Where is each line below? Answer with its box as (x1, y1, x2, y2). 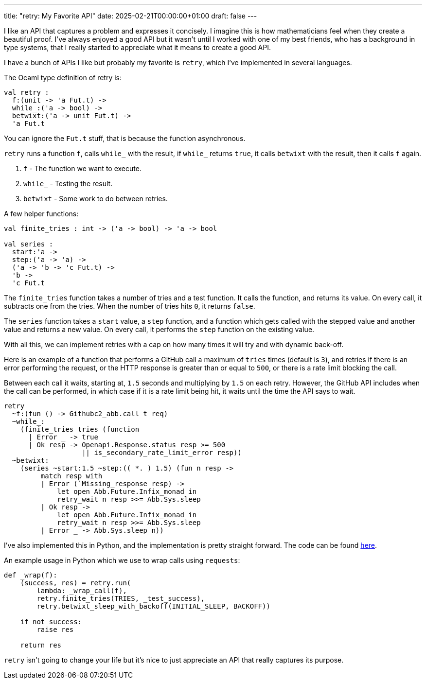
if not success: (20, 618, 82, 626)
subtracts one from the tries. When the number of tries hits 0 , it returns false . (4, 302, 255, 310)
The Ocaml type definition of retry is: (4, 73, 122, 82)
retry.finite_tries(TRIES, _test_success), (36, 595, 205, 602)
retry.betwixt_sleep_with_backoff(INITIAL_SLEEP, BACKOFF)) (36, 602, 270, 610)
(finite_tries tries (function (20, 425, 140, 433)
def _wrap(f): (4, 571, 57, 579)
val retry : (4, 88, 49, 96)
